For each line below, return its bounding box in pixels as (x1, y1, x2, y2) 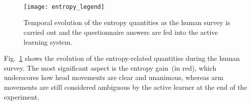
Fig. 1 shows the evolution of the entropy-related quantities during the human (4, 53, 240, 63)
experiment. (4, 91, 39, 102)
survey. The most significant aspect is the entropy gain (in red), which (4, 62, 217, 73)
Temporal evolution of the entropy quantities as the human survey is (24, 17, 230, 27)
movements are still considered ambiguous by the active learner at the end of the (4, 82, 248, 92)
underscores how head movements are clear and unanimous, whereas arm (4, 72, 223, 82)
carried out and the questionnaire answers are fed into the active (24, 27, 218, 37)
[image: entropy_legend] (24, 3, 105, 10)
